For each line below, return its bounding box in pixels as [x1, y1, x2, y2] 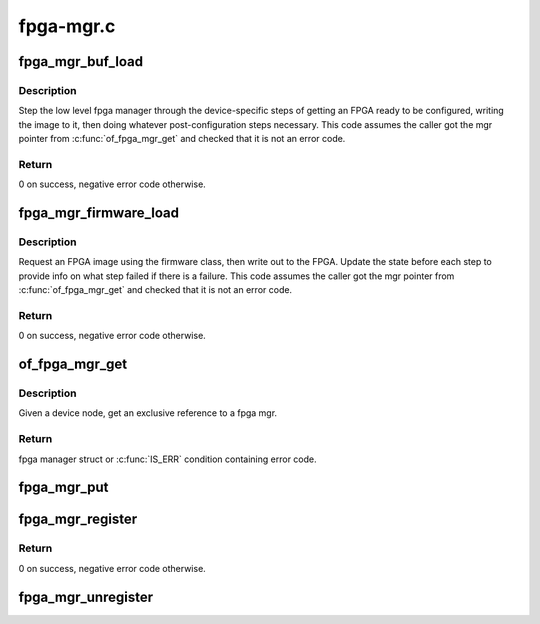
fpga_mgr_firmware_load [18, 205, 180, 222]
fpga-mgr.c [18, 15, 116, 37]
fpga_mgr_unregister [18, 588, 154, 605]
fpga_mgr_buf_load [18, 53, 144, 70]
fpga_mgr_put [18, 479, 109, 496]
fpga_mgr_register [18, 511, 138, 528]
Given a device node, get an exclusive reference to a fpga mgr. [18, 407, 278, 419]
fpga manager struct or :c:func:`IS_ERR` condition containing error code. [18, 453, 317, 465]
